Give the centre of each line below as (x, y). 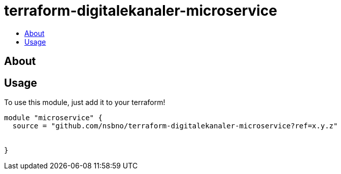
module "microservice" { (53, 118)
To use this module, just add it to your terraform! (85, 102)
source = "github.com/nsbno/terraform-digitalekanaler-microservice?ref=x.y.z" (175, 126)
